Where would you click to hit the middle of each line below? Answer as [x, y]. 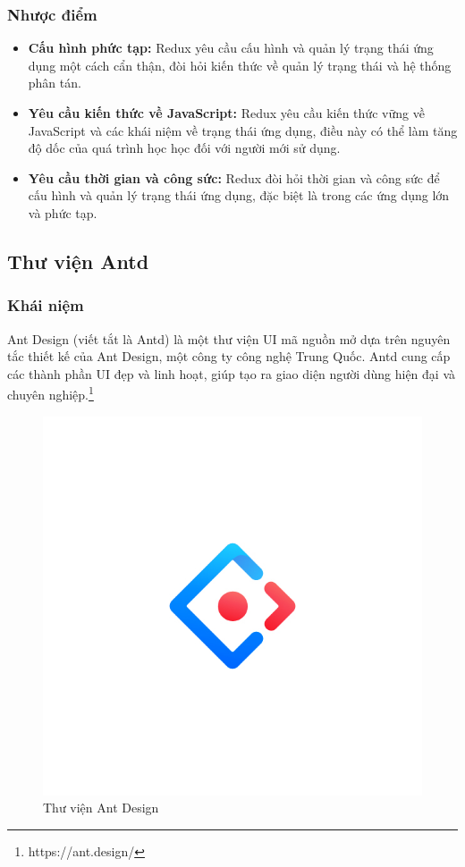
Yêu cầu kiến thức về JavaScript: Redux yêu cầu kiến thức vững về [226, 113]
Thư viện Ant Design [101, 808]
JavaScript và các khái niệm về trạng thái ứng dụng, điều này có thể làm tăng [243, 130]
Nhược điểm [52, 14]
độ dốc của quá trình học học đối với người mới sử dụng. [184, 148]
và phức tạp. [63, 212]
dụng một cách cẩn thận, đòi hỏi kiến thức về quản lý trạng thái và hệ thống [240, 65]
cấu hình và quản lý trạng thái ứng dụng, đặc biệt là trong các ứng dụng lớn [239, 195]
